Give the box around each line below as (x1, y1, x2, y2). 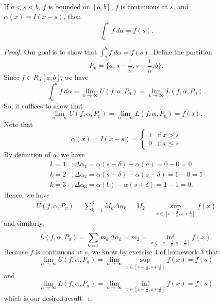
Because (4, 246, 28, 256)
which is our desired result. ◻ (4, 292, 93, 303)
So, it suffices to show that (4, 100, 83, 110)
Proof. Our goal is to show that (4, 46, 97, 56)
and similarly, (4, 218, 44, 228)
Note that (4, 119, 33, 129)
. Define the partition (149, 46, 212, 56)
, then (63, 11, 81, 21)
